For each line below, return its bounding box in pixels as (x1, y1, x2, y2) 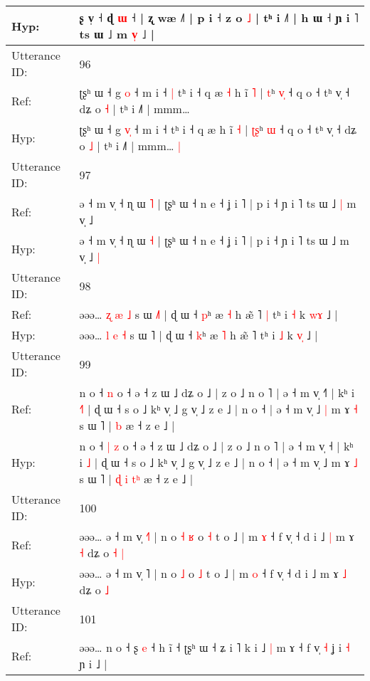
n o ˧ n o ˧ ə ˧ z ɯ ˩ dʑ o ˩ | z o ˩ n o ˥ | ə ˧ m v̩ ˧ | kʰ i (79, 384, 355, 401)
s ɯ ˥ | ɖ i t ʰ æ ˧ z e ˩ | (79, 470, 194, 487)
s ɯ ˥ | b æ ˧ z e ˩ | (79, 417, 175, 433)
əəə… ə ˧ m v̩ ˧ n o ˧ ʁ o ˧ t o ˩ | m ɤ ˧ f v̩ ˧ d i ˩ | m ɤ (79, 528, 354, 544)
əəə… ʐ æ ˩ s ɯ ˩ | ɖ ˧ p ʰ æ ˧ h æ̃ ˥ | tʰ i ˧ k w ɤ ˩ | (79, 306, 338, 322)
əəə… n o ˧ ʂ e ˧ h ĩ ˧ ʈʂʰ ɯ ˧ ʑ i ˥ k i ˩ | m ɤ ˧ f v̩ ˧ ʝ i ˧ (79, 639, 350, 655)
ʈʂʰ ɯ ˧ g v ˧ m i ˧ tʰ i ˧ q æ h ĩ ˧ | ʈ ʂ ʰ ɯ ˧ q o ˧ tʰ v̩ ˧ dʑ (79, 121, 356, 137)
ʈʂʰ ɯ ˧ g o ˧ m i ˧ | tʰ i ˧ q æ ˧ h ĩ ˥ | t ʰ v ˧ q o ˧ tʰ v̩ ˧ (79, 84, 350, 100)
